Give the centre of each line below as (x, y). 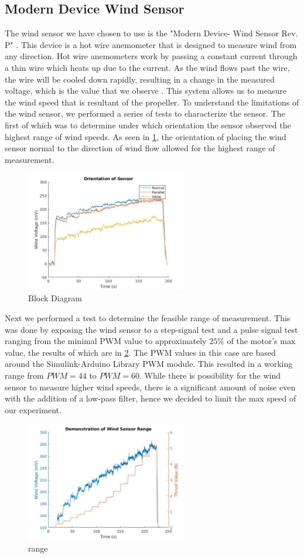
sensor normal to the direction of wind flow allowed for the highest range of (140, 148)
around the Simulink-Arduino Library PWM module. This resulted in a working (149, 364)
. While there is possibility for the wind (210, 375)
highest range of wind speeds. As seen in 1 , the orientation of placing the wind (146, 136)
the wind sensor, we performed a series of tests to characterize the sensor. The (145, 113)
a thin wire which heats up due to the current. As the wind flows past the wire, (147, 67)
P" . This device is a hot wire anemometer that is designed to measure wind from (151, 44)
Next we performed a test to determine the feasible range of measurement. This (148, 317)
